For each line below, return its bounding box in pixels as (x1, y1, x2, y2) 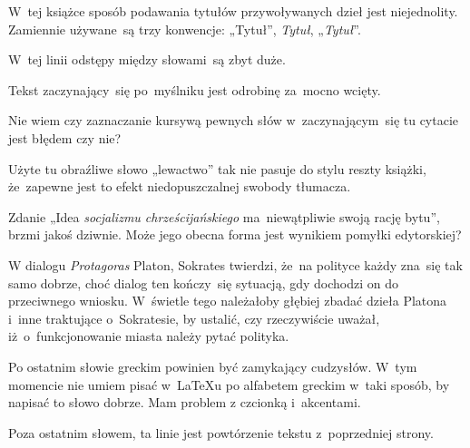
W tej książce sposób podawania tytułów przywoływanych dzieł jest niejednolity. (8, 2, 458, 20)
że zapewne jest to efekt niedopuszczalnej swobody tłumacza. (8, 177, 351, 196)
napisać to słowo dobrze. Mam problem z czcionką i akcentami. (8, 393, 361, 412)
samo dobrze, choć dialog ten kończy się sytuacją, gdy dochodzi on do (8, 273, 398, 292)
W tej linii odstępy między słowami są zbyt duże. (8, 50, 286, 69)
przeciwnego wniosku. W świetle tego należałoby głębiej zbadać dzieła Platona (8, 291, 447, 310)
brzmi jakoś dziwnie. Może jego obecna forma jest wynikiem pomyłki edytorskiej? (8, 225, 462, 244)
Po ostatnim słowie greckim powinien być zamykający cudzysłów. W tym (8, 356, 417, 375)
